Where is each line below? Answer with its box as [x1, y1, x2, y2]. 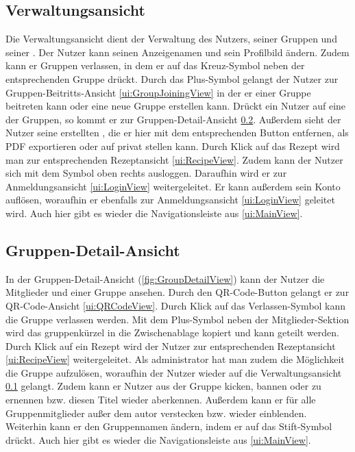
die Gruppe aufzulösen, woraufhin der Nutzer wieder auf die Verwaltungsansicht [5, 365, 342, 379]
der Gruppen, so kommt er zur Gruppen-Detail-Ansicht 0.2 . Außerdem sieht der [5, 112, 341, 126]
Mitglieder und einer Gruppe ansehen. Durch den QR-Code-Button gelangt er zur [5, 285, 350, 299]
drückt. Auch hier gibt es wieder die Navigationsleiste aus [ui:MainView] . [5, 432, 311, 447]
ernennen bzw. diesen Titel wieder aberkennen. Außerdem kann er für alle [5, 392, 316, 407]
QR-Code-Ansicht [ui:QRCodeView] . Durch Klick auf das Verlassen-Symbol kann [5, 298, 346, 312]
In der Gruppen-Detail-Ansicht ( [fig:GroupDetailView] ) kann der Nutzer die [5, 271, 325, 286]
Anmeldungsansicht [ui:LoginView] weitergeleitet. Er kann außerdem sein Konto [5, 179, 341, 193]
